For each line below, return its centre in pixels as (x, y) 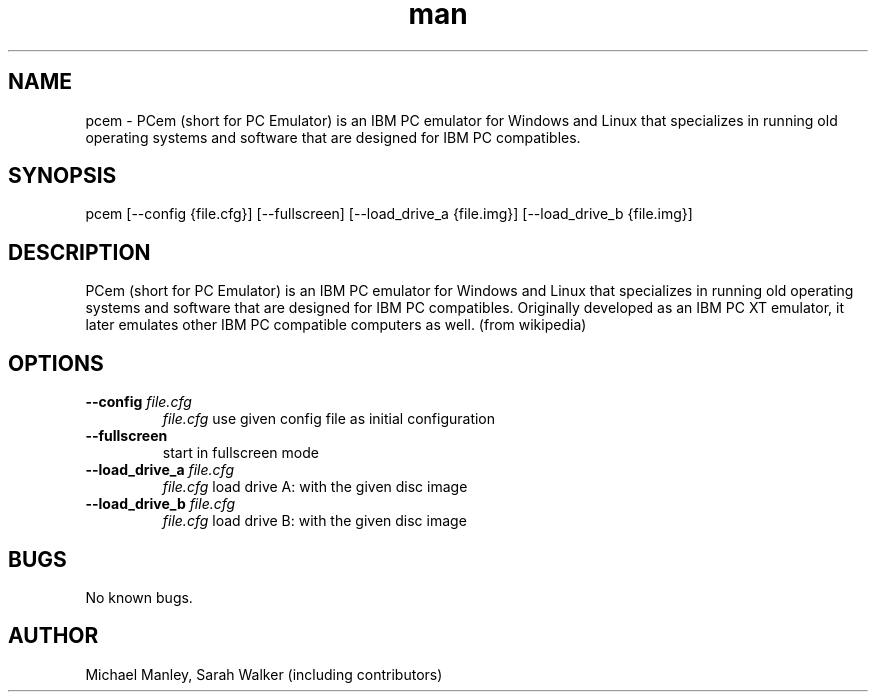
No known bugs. (139, 597)
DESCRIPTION (79, 252)
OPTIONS (56, 363)
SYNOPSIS (62, 176)
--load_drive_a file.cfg (159, 470)
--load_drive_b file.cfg (160, 504)
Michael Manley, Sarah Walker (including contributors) (264, 674)
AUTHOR (53, 636)
